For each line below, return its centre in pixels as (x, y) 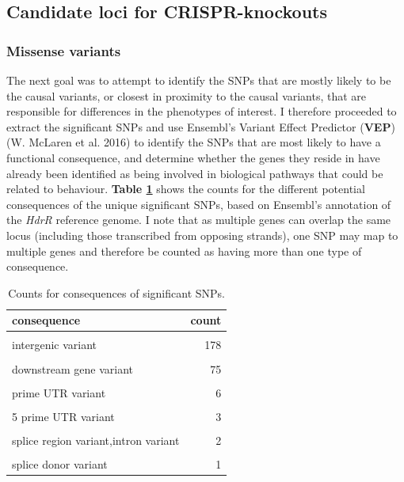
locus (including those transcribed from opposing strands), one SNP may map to (202, 235)
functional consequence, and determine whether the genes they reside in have (193, 157)
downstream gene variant (72, 368)
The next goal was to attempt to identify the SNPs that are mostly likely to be (199, 80)
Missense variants (64, 50)
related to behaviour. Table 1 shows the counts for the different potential (186, 189)
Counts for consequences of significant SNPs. (116, 292)
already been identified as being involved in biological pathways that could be (195, 173)
